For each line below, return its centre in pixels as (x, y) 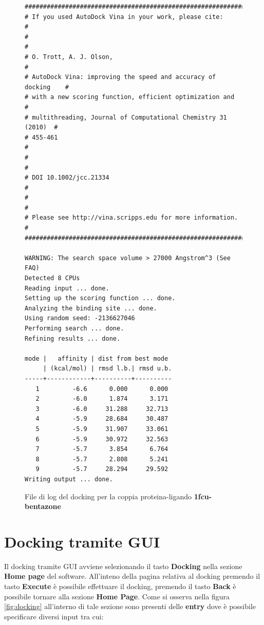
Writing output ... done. (69, 479)
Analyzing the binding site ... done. (91, 308)
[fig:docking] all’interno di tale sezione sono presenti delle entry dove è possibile (130, 606)
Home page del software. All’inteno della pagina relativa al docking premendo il (132, 576)
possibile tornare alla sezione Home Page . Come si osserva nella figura (117, 596)
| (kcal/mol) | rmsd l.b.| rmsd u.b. (107, 369)
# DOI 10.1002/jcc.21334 (67, 178)
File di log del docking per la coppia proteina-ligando (108, 496)
